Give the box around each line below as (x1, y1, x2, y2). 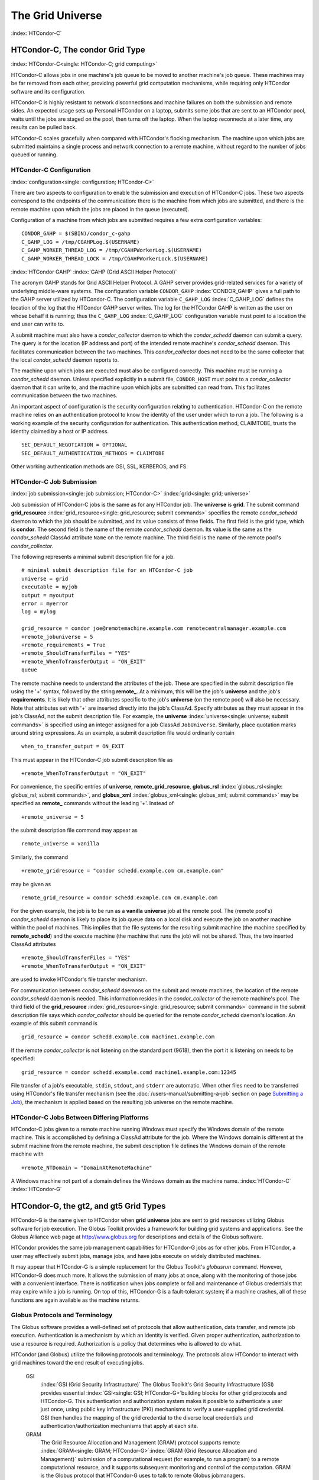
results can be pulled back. (11, 124, 77, 131)
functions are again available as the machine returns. (11, 1296, 140, 1304)
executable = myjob (21, 584, 78, 590)
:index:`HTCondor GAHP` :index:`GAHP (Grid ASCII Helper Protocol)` (11, 268, 177, 275)
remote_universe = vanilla (21, 841, 100, 847)
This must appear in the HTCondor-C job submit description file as (11, 756, 173, 763)
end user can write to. (11, 320, 64, 328)
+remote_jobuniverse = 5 (21, 633, 93, 640)
